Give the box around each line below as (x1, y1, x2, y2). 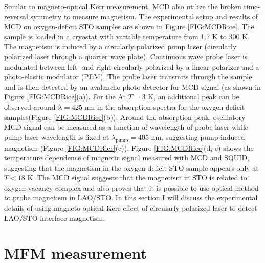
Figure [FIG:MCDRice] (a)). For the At (4, 91, 126, 102)
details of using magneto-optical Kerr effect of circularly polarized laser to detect (4, 203, 257, 213)
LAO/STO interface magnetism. (4, 212, 105, 223)
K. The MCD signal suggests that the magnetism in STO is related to (27, 172, 247, 183)
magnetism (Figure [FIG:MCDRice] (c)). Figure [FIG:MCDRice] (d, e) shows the (4, 142, 254, 153)
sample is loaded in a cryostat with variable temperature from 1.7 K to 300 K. (4, 31, 250, 42)
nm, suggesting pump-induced (151, 131, 245, 142)
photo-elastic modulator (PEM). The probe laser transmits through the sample (4, 71, 252, 82)
